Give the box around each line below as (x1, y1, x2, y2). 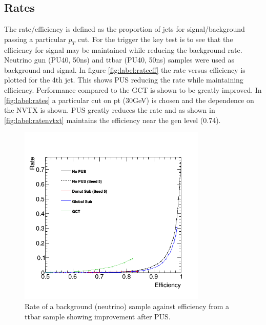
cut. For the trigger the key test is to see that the (77, 33, 233, 44)
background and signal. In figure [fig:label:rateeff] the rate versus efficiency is (4, 64, 245, 75)
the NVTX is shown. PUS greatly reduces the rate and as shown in (4, 105, 215, 115)
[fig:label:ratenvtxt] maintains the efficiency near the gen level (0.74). (4, 114, 221, 125)
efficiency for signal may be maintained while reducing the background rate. (4, 44, 242, 55)
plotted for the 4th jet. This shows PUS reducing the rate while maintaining (4, 74, 243, 85)
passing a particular (4, 33, 66, 44)
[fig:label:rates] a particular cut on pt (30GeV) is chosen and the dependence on (4, 94, 254, 105)
